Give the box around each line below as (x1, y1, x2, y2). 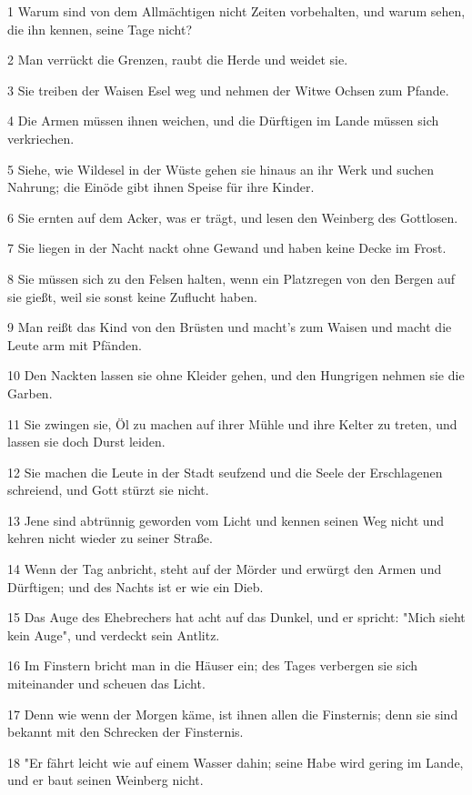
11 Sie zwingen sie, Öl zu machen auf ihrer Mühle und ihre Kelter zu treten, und (7, 414, 457, 433)
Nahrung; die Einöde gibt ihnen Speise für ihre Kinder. (7, 177, 315, 196)
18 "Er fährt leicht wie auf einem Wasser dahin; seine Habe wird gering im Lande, (7, 752, 464, 771)
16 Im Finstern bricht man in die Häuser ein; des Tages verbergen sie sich (7, 656, 418, 675)
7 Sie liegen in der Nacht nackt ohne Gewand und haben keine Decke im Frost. (7, 238, 447, 257)
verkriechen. (7, 128, 75, 147)
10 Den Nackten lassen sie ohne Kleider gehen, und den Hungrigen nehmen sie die (7, 366, 465, 385)
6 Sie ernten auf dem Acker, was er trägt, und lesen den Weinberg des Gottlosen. (7, 207, 458, 226)
